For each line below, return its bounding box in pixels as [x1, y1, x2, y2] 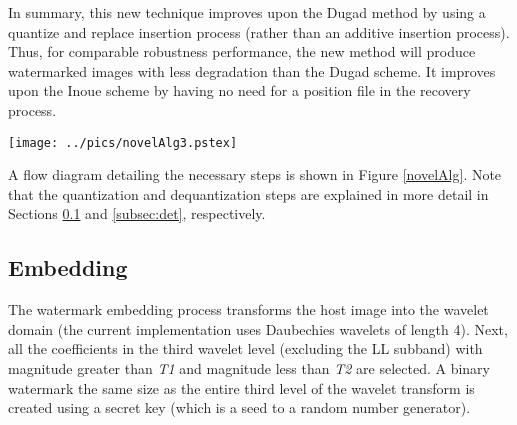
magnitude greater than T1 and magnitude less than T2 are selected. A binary [8, 357, 490, 378]
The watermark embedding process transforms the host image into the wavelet [8, 299, 489, 320]
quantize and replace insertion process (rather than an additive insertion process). [8, 21, 510, 42]
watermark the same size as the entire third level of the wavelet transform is [8, 377, 475, 398]
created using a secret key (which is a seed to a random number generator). [8, 397, 471, 418]
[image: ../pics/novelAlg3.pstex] [8, 135, 238, 150]
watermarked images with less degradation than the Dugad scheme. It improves [8, 60, 496, 81]
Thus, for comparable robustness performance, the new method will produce [8, 41, 476, 62]
